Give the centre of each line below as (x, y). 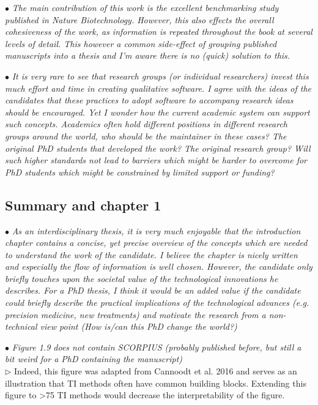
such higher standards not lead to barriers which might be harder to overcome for (156, 160)
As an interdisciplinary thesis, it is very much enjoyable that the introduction (156, 230)
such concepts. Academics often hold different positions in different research (146, 124)
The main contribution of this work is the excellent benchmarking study (145, 7)
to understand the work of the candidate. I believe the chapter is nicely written (151, 254)
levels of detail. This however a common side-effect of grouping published (141, 43)
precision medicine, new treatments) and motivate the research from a (135, 314)
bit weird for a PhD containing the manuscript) (94, 359)
